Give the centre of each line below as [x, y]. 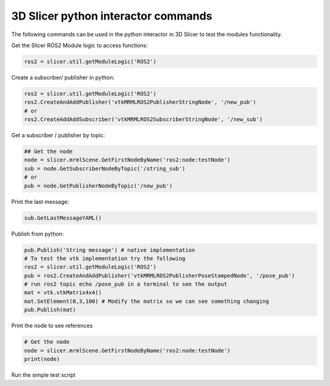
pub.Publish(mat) [50, 310]
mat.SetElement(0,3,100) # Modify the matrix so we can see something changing [147, 301]
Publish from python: [38, 234]
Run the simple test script [43, 375]
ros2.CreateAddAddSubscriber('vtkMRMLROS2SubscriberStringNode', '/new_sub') [143, 120]
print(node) [42, 359]
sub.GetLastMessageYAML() [63, 218]
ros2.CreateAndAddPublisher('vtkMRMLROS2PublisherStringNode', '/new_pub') [140, 102]
